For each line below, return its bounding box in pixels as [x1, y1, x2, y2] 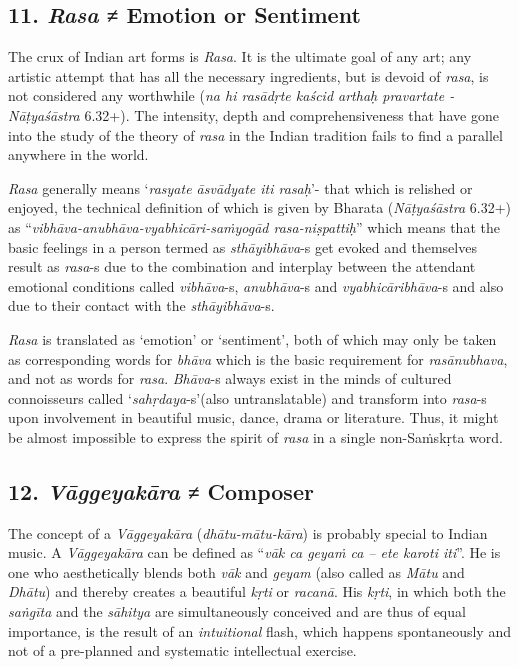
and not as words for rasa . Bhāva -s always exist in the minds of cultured [8, 368, 452, 389]
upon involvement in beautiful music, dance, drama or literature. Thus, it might [8, 407, 499, 428]
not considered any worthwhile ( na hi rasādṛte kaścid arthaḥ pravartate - [8, 85, 455, 106]
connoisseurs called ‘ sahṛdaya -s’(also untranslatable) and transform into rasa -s [8, 387, 487, 408]
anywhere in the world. [8, 144, 149, 165]
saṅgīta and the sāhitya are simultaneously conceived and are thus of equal [8, 601, 466, 622]
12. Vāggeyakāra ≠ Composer [8, 475, 314, 506]
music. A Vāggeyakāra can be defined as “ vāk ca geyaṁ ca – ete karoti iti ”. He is [8, 542, 501, 563]
